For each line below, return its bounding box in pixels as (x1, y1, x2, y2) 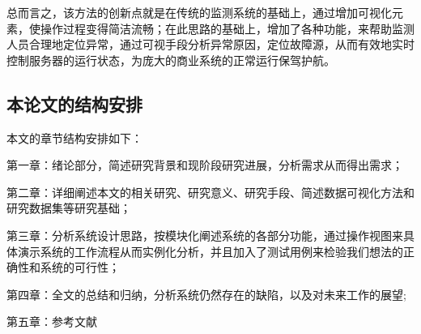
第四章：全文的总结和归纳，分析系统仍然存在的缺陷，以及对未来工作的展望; (6, 285, 406, 302)
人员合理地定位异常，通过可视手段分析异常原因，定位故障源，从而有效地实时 (6, 36, 415, 53)
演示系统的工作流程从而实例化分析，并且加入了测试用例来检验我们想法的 (17, 242, 403, 259)
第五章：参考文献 (6, 313, 97, 330)
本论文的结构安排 (6, 91, 142, 116)
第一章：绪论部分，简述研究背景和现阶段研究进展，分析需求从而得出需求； (6, 156, 403, 173)
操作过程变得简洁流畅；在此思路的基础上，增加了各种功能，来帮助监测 (40, 19, 415, 36)
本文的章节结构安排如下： (6, 129, 142, 146)
